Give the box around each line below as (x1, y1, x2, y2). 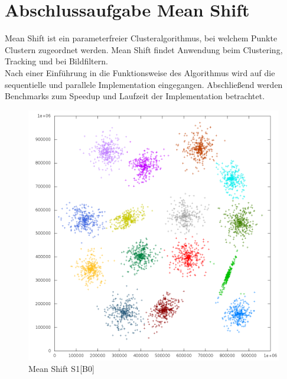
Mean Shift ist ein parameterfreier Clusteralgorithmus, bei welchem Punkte (5, 32, 278, 44)
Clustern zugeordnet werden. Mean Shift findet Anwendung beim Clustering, (5, 43, 283, 55)
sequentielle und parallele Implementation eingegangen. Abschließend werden (5, 78, 283, 90)
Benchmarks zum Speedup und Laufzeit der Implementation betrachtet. (5, 90, 265, 102)
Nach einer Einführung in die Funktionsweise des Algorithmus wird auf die (5, 66, 275, 79)
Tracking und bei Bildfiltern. (5, 55, 108, 67)
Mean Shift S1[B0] (28, 362, 94, 375)
